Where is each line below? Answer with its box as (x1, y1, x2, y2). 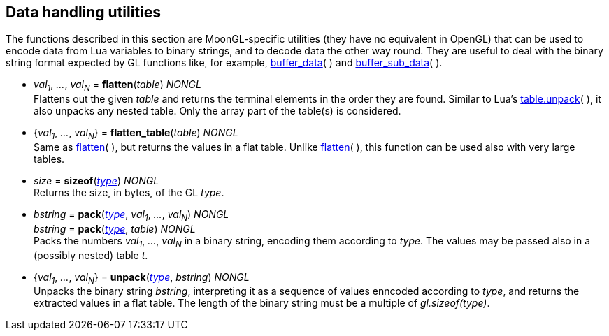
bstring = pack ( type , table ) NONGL (34, 222, 196, 235)
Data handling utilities (6, 3, 162, 21)
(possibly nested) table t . (34, 249, 148, 261)
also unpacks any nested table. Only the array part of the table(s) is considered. (34, 105, 401, 117)
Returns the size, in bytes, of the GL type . (34, 187, 224, 199)
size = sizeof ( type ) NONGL (34, 175, 159, 187)
